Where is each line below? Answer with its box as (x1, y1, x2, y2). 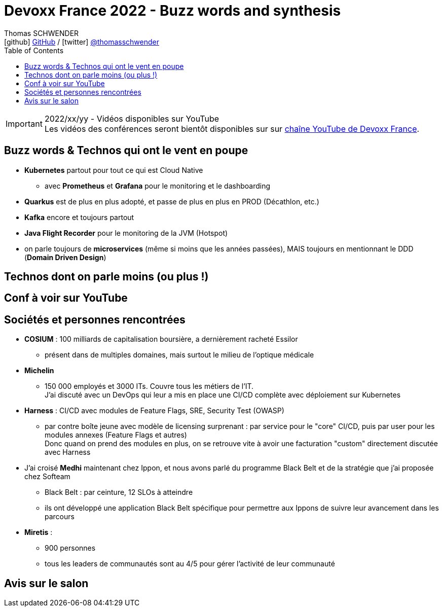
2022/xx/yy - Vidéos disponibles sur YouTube (44, 113, 219, 124)
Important (6, 118, 43, 129)
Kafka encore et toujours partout (24, 212, 134, 222)
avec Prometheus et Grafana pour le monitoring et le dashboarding (45, 181, 271, 190)
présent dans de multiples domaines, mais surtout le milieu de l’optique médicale (45, 350, 314, 360)
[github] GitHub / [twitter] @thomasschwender (4, 37, 159, 46)
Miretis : (24, 528, 53, 537)
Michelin (24, 366, 54, 375)
